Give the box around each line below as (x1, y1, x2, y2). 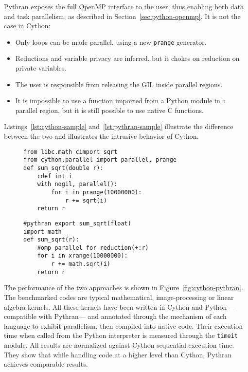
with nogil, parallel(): (37, 181, 118, 188)
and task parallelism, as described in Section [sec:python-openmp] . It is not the (4, 11, 241, 21)
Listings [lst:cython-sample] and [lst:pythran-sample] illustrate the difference (4, 121, 233, 131)
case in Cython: (4, 20, 51, 31)
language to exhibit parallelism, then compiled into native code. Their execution (4, 320, 243, 331)
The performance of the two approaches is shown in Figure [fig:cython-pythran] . (4, 282, 243, 293)
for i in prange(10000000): (51, 188, 142, 196)
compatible (4, 311, 36, 321)
